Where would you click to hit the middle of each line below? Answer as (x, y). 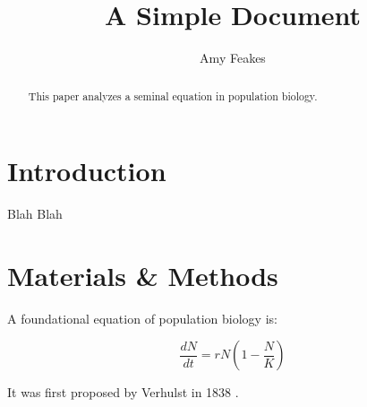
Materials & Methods (143, 275)
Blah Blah (35, 214)
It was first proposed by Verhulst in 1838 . (123, 392)
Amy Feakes (233, 58)
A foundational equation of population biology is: (142, 318)
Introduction (87, 171)
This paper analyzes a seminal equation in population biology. (173, 95)
